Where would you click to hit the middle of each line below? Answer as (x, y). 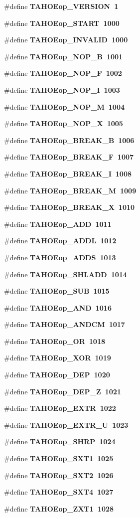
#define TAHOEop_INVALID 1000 (66, 40)
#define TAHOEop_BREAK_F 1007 (69, 157)
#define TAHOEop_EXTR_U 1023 (66, 425)
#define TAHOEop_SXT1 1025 (59, 458)
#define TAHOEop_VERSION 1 (61, 6)
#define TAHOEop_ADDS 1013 (60, 257)
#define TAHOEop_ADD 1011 (58, 224)
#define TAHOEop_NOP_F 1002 (63, 73)
